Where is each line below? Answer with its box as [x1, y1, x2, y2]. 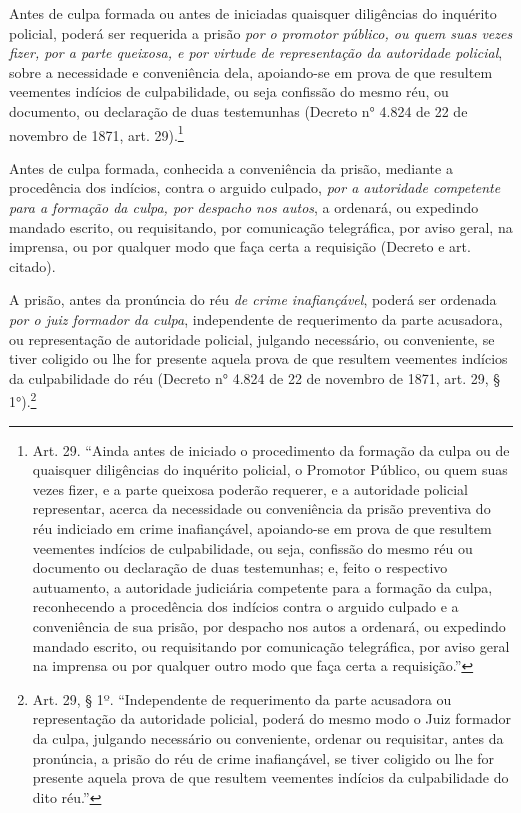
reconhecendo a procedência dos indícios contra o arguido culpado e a [32, 596, 459, 617]
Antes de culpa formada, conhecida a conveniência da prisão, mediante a [9, 157, 453, 178]
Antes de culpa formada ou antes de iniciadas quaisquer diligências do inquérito [9, 3, 497, 23]
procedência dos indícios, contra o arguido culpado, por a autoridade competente [9, 177, 501, 198]
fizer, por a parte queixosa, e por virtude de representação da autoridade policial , [9, 42, 503, 63]
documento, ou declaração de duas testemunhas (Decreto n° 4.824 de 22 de [9, 100, 468, 121]
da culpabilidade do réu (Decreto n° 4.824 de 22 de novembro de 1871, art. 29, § [9, 367, 501, 388]
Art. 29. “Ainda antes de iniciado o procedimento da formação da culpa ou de [32, 439, 510, 460]
